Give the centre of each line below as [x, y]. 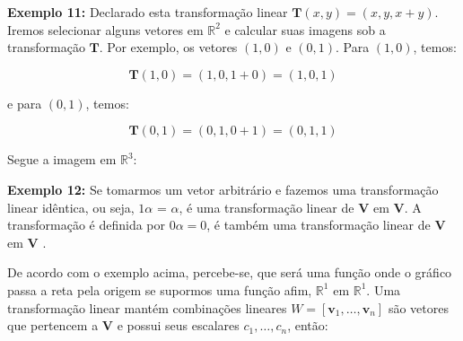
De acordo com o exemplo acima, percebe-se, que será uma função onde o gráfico [230, 272]
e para [25, 103]
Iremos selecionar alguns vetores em [105, 29]
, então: [308, 325]
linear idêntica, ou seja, [71, 207]
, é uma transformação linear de [266, 207]
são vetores [418, 307]
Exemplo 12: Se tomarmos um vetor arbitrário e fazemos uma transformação [223, 189]
